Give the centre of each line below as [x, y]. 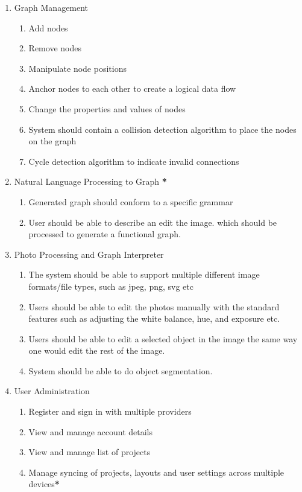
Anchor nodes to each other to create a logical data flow [132, 88]
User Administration [52, 391]
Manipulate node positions [77, 68]
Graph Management [51, 7]
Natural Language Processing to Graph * [90, 181]
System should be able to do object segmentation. [121, 370]
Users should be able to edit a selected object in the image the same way [163, 338]
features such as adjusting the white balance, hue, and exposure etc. [154, 318]
